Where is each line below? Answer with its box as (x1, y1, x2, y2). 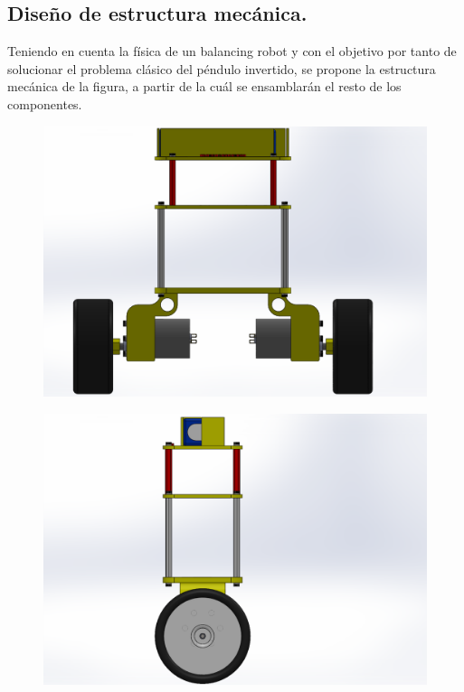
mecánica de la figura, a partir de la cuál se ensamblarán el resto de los (7, 77, 402, 96)
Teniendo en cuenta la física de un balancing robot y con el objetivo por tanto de (7, 42, 457, 61)
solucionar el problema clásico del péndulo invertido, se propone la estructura (7, 59, 436, 78)
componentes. (7, 94, 82, 113)
